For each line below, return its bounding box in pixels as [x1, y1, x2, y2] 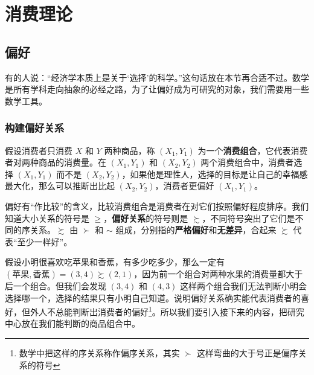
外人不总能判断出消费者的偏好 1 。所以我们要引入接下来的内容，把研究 [30, 304, 304, 318]
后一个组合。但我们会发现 [5, 279, 106, 292]
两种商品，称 [104, 144, 155, 156]
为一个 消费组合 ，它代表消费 [197, 144, 308, 156]
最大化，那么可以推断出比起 [5, 179, 115, 192]
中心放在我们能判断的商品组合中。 [5, 317, 140, 330]
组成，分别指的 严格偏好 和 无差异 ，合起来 [115, 223, 277, 236]
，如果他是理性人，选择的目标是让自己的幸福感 [121, 167, 308, 180]
